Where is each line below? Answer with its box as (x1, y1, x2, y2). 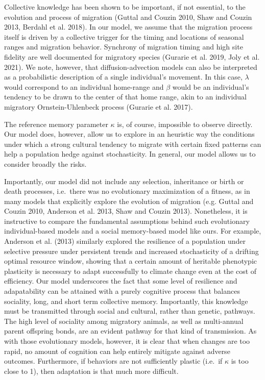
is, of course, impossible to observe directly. (117, 118, 253, 129)
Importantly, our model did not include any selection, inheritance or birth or (4, 175, 244, 186)
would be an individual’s (172, 81, 249, 92)
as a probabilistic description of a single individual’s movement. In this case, (4, 71, 243, 82)
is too (231, 356, 249, 366)
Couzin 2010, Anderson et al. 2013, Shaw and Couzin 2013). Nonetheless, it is (4, 206, 248, 216)
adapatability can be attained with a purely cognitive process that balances (4, 286, 240, 296)
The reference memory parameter (4, 118, 108, 129)
